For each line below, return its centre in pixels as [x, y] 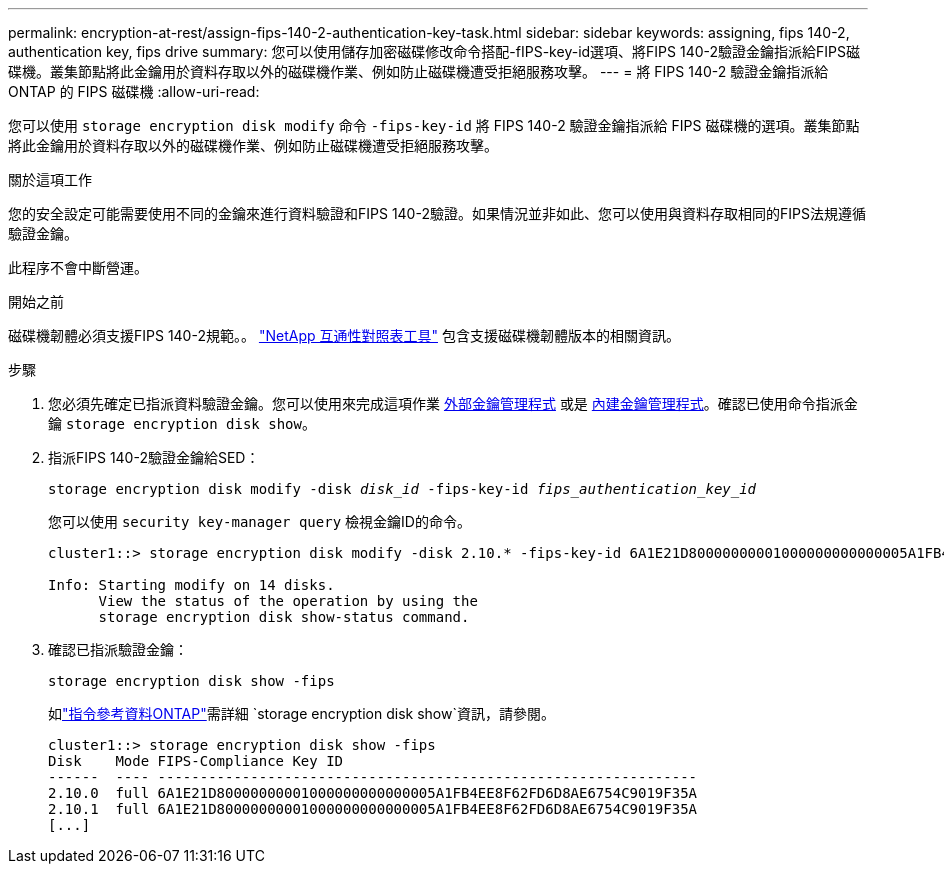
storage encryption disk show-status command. [284, 617]
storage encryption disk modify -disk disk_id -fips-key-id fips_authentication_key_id [402, 489]
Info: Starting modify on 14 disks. [191, 585]
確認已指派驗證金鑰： [118, 649]
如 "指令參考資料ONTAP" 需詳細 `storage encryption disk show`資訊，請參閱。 [301, 713]
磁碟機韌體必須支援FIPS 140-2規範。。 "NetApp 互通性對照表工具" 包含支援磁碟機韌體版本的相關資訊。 [344, 335]
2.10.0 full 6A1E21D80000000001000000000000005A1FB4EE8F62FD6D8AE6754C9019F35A [373, 793]
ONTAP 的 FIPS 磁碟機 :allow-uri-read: [134, 91]
